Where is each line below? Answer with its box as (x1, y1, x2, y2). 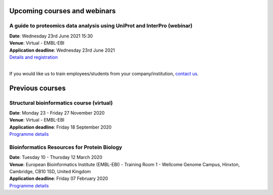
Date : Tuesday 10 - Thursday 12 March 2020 (9, 154, 103, 161)
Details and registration (9, 54, 58, 60)
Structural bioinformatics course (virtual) (9, 99, 113, 106)
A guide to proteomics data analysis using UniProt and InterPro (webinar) (9, 22, 193, 29)
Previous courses (9, 84, 66, 92)
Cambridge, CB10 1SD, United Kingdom (9, 168, 91, 174)
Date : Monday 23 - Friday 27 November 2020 (9, 109, 105, 116)
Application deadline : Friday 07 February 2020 (9, 175, 108, 182)
